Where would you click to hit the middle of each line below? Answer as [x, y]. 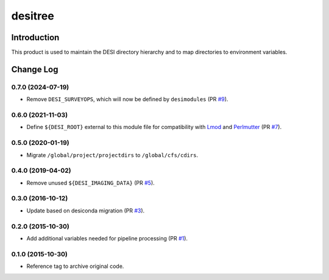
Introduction [35, 37]
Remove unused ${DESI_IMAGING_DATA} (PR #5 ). [90, 183]
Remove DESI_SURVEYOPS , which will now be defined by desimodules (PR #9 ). [127, 99]
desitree [33, 16]
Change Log [35, 69]
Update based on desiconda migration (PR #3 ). [86, 211]
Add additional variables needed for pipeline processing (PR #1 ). [107, 238]
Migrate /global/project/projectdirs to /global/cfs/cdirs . [112, 155]
